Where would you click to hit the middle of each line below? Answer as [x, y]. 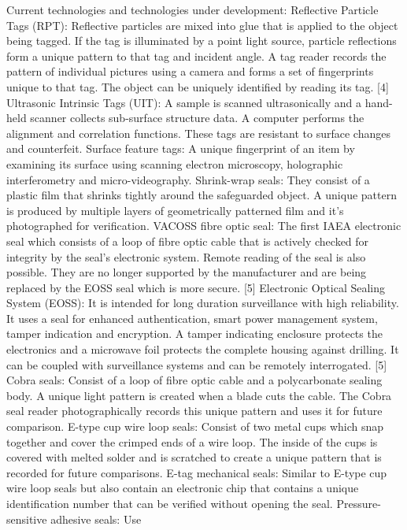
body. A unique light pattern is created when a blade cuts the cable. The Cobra [199, 395]
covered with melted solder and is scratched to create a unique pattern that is [194, 457]
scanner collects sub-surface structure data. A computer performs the [197, 118]
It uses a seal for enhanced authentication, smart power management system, [192, 318]
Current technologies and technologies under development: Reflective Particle [192, 9]
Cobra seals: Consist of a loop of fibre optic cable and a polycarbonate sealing [194, 380]
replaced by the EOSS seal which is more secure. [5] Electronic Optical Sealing [196, 287]
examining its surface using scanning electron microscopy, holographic [175, 163]
